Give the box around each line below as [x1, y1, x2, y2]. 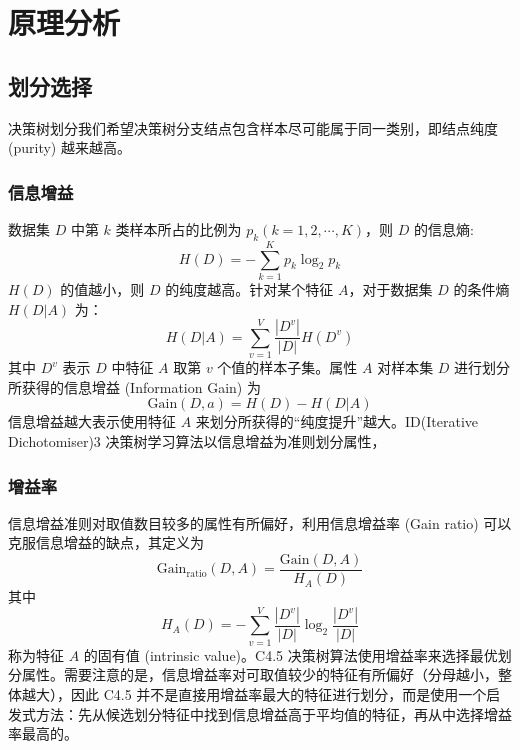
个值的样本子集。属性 [217, 357, 358, 378]
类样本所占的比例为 [115, 218, 242, 239]
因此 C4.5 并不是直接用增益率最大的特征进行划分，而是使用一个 [70, 683, 487, 704]
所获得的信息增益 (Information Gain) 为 [8, 376, 261, 397]
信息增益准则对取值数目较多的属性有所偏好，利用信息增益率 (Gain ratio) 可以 [8, 512, 512, 533]
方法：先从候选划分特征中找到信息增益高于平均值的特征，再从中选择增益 [35, 703, 512, 724]
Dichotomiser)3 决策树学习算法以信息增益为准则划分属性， [8, 431, 386, 451]
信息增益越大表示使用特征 [8, 411, 176, 432]
